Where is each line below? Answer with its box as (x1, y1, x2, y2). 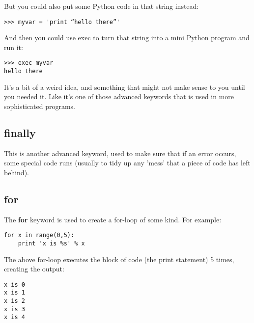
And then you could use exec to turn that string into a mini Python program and (4, 32, 250, 43)
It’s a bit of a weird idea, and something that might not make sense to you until (4, 81, 245, 92)
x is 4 (4, 314, 25, 321)
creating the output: (4, 264, 64, 274)
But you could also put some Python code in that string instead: (4, 1, 199, 11)
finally (4, 125, 36, 140)
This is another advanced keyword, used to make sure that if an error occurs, (4, 148, 236, 158)
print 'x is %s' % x (18, 240, 85, 247)
